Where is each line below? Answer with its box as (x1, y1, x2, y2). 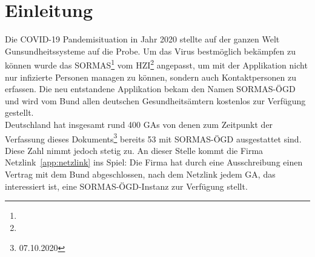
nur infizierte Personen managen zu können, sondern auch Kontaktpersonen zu (5, 70, 296, 83)
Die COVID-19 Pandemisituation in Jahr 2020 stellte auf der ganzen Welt (5, 33, 280, 45)
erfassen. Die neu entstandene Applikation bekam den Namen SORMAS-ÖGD (5, 82, 296, 95)
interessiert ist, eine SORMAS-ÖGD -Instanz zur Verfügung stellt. (5, 179, 248, 192)
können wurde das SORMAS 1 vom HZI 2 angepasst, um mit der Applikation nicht (5, 57, 308, 71)
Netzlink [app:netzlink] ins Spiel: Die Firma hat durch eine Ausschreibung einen (5, 156, 303, 169)
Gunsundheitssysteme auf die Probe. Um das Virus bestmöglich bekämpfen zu (5, 44, 296, 57)
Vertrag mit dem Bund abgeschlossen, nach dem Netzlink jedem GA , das (5, 167, 276, 180)
